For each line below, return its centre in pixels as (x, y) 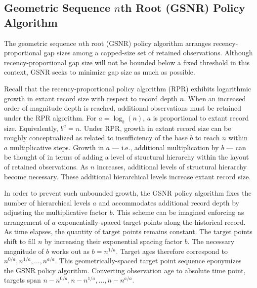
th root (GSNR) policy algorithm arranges (147, 43)
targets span (22, 280)
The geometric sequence (40, 43)
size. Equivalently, (31, 128)
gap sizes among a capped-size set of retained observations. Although (148, 53)
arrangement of (27, 222)
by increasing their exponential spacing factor (113, 241)
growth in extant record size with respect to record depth (91, 98)
